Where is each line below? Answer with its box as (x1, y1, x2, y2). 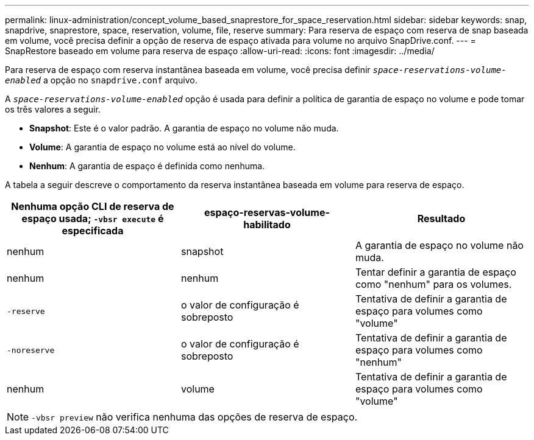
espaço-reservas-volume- (204, 206, 330, 218)
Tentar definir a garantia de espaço (355, 266, 516, 278)
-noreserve (7, 345, 55, 355)
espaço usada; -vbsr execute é (21, 212, 164, 225)
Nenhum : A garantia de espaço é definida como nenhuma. (29, 161, 265, 171)
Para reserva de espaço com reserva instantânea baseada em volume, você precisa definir (5, 65, 371, 75)
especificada (62, 225, 124, 237)
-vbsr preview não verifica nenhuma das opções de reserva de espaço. (31, 411, 358, 423)
